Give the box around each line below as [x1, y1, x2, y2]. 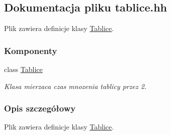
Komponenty [4, 44, 57, 56]
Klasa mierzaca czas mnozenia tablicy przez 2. [4, 80, 147, 91]
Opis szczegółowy [4, 102, 76, 114]
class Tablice [4, 64, 43, 74]
